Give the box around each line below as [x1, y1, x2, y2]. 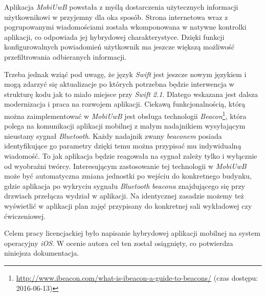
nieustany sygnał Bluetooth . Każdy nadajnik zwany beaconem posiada [4, 130, 222, 141]
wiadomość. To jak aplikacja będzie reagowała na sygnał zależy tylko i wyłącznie [4, 150, 257, 161]
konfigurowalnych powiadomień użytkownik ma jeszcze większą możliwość [4, 41, 235, 52]
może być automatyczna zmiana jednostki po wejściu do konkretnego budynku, [4, 170, 252, 181]
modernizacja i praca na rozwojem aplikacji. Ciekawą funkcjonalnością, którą [4, 98, 246, 109]
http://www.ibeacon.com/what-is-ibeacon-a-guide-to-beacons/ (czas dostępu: [16, 272, 258, 283]
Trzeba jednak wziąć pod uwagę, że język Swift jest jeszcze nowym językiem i [4, 68, 247, 79]
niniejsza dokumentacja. [4, 247, 79, 258]
